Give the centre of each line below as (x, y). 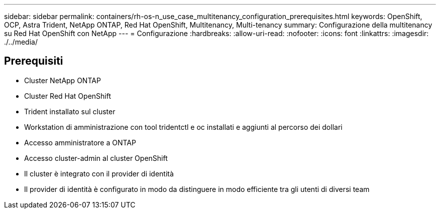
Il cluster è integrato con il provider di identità (99, 173)
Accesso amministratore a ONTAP (80, 142)
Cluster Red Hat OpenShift (68, 96)
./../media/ (21, 42)
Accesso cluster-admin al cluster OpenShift (96, 158)
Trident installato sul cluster (70, 111)
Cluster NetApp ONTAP (63, 80)
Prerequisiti (34, 61)
